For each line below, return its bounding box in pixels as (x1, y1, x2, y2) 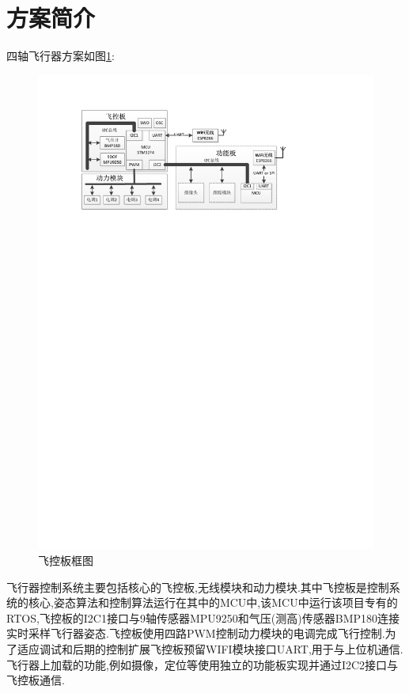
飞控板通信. (6, 672, 65, 688)
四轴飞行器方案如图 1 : (6, 47, 115, 64)
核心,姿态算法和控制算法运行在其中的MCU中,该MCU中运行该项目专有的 (28, 594, 398, 611)
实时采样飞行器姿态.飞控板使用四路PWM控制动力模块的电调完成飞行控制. (6, 625, 385, 642)
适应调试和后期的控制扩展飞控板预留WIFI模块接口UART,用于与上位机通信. (17, 640, 403, 657)
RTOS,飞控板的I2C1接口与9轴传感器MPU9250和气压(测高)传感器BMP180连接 (6, 609, 400, 626)
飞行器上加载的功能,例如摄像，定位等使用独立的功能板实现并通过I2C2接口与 (6, 656, 399, 672)
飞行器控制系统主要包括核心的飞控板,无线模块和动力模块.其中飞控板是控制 (6, 578, 389, 595)
